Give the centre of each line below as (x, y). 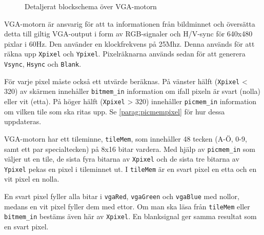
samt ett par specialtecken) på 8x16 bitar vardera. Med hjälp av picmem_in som (130, 149)
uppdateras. (23, 121)
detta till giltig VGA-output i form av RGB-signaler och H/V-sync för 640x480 (128, 34)
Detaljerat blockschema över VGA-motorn (91, 6)
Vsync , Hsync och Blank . (43, 64)
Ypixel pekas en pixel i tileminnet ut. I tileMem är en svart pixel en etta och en (130, 169)
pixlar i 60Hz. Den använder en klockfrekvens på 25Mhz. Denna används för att (129, 43)
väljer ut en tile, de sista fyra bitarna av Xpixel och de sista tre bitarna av (122, 159)
